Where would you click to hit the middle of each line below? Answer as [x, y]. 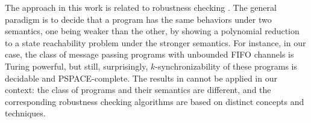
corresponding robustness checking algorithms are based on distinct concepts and [155, 101]
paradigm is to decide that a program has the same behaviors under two [138, 19]
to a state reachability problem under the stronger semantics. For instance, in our [155, 42]
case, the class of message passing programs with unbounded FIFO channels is [149, 54]
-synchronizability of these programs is [226, 66]
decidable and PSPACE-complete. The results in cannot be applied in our [141, 78]
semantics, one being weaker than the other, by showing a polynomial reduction [152, 31]
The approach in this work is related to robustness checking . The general [141, 7]
